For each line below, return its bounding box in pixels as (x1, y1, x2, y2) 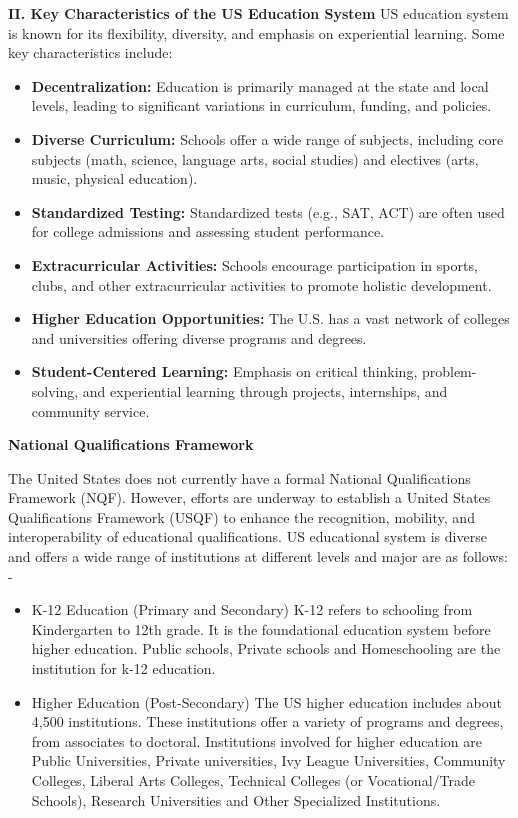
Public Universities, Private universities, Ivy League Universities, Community (31, 750, 506, 771)
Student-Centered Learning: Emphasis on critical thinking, (31, 361, 418, 382)
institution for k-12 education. (31, 658, 216, 679)
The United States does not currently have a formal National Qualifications (8, 467, 471, 488)
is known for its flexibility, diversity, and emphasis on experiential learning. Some (8, 22, 505, 43)
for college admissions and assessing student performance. (31, 221, 385, 242)
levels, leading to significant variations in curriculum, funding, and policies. (31, 95, 492, 116)
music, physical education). (31, 168, 198, 189)
